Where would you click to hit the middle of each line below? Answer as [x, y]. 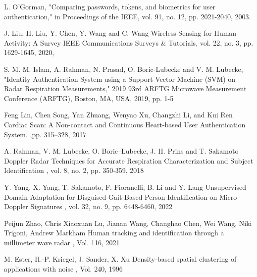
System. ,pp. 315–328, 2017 [45, 134]
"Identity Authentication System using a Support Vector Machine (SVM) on [120, 79]
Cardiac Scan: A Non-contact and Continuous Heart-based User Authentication [125, 124]
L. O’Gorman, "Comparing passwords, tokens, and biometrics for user [110, 6]
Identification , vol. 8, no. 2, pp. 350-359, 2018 [74, 170]
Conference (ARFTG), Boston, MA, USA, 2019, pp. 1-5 [89, 98]
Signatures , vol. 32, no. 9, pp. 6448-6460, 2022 [101, 206]
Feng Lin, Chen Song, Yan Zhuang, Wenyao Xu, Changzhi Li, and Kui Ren [118, 115]
